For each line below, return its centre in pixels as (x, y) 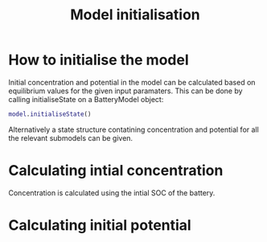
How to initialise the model (99, 60)
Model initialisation (135, 15)
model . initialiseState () (50, 114)
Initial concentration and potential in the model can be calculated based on (132, 82)
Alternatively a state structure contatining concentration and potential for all (133, 129)
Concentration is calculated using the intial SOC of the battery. (112, 193)
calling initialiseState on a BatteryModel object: (86, 99)
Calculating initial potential (100, 225)
